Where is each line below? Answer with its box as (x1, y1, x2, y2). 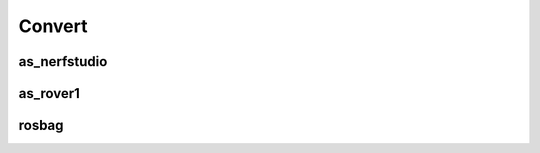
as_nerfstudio (18, 53, 108, 70)
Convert (18, 15, 89, 37)
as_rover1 (18, 85, 80, 102)
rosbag (18, 117, 64, 134)
